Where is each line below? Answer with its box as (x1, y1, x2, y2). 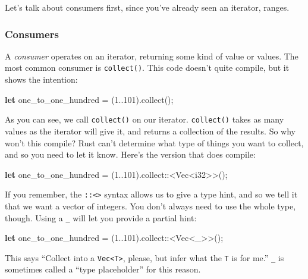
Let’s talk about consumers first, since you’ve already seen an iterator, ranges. (5, 1, 290, 13)
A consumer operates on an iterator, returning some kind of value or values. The (5, 49, 298, 62)
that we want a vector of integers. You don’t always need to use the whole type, (5, 199, 296, 212)
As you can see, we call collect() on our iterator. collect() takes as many (5, 113, 284, 126)
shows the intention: (5, 73, 78, 86)
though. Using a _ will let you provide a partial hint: (5, 211, 197, 224)
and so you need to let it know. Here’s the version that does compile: (5, 148, 256, 161)
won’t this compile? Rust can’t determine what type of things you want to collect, (5, 136, 304, 149)
